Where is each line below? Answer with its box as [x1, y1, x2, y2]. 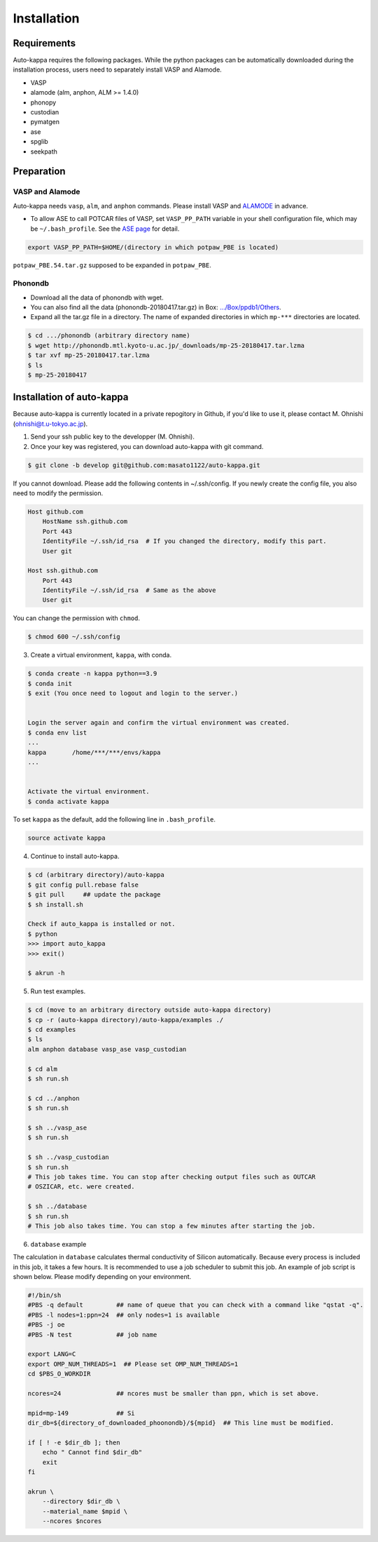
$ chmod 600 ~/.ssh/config [27, 633, 120, 641]
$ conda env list [27, 728, 87, 737]
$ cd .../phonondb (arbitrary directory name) [27, 332, 190, 340]
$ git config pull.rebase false [27, 880, 139, 889]
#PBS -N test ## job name [27, 1330, 157, 1339]
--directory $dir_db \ [42, 1498, 120, 1506]
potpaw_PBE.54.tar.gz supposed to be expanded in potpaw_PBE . [13, 261, 211, 269]
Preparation [13, 166, 66, 177]
